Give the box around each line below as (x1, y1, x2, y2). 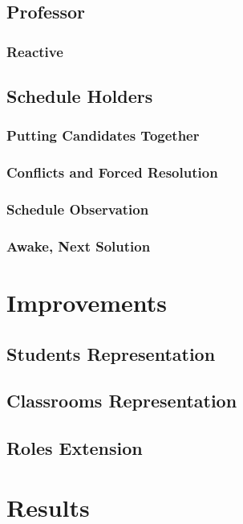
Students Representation (6, 341, 216, 366)
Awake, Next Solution (6, 235, 151, 256)
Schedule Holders (6, 84, 153, 108)
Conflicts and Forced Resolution (6, 162, 218, 182)
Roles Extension (6, 436, 143, 461)
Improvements (6, 285, 168, 318)
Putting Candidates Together (6, 125, 200, 145)
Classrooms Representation (6, 388, 237, 413)
